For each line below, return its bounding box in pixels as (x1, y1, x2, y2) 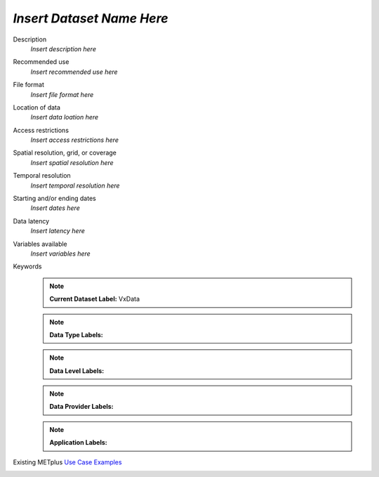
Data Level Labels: (49, 366, 105, 375)
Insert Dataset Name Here (13, 11, 168, 26)
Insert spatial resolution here (30, 158, 114, 166)
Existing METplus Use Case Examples (13, 457, 122, 466)
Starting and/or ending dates (13, 194, 96, 203)
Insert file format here (30, 90, 94, 98)
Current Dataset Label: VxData (49, 295, 140, 303)
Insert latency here (30, 227, 86, 235)
